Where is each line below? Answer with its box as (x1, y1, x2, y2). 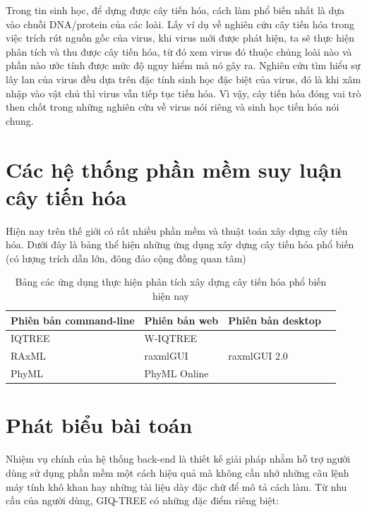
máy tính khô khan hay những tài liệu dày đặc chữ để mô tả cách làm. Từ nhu (6, 479, 347, 494)
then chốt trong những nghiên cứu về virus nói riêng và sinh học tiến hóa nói (6, 99, 339, 114)
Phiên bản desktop (228, 312, 321, 327)
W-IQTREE (144, 331, 198, 346)
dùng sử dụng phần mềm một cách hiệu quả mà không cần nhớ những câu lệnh (6, 465, 349, 480)
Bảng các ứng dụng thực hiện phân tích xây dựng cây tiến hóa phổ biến (15, 274, 327, 289)
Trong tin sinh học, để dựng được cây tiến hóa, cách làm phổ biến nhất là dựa (6, 3, 345, 17)
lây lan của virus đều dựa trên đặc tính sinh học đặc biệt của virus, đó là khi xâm (6, 71, 361, 86)
